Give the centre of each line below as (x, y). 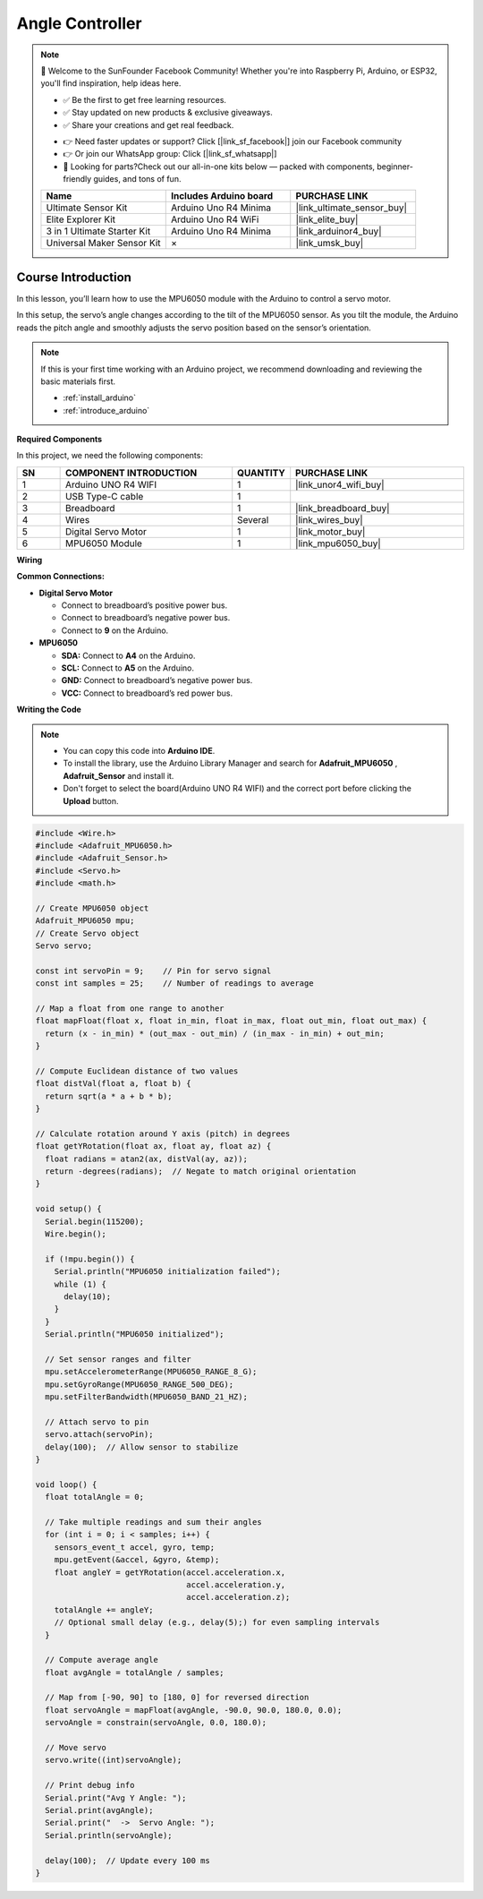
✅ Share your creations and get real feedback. (148, 124)
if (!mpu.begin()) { (90, 1259)
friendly (77, 179)
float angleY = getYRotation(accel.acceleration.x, (170, 1572)
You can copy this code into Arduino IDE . (139, 750)
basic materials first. (78, 381)
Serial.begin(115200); (95, 1221)
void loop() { (66, 1484)
